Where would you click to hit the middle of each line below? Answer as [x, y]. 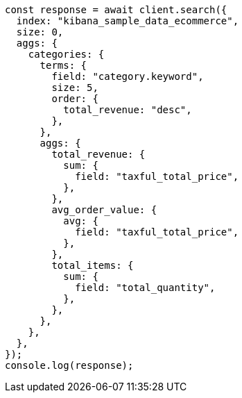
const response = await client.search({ [116, 10]
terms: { [63, 65]
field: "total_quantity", [145, 288]
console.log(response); [69, 365]
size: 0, [40, 32]
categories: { [66, 54]
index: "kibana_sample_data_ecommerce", [128, 21]
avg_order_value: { [104, 210]
